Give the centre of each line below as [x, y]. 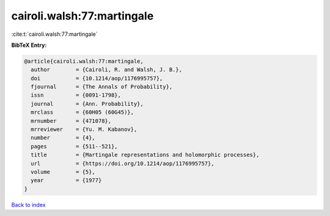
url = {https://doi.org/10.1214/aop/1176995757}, [123, 163]
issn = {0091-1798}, [76, 95]
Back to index [28, 204]
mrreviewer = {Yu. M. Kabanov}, [84, 130]
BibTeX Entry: [29, 45]
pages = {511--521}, [75, 146]
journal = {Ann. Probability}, [87, 104]
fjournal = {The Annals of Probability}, [102, 87]
